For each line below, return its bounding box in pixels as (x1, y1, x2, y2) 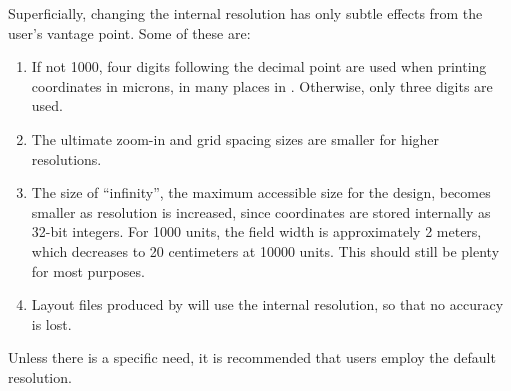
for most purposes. (31, 260, 145, 281)
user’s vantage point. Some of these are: (8, 22, 251, 43)
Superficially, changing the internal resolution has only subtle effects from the (8, 3, 483, 23)
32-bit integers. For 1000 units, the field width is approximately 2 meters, (31, 221, 482, 242)
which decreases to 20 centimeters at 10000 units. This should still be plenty (31, 240, 500, 261)
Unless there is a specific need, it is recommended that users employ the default (8, 347, 496, 368)
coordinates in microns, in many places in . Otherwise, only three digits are (31, 75, 493, 96)
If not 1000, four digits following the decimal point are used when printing (31, 56, 487, 77)
